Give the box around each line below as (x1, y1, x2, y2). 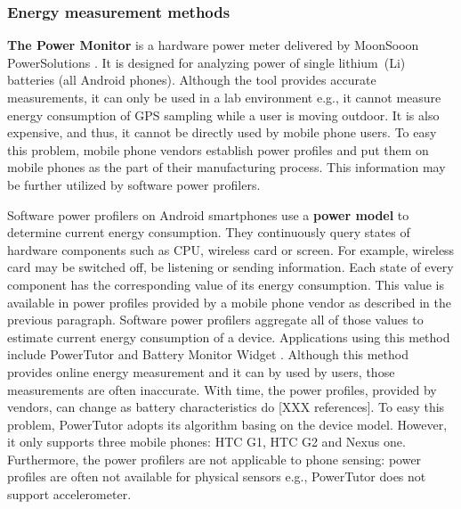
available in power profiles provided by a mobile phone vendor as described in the (7, 292, 451, 311)
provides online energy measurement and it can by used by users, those (7, 362, 395, 381)
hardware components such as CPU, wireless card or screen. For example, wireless (7, 240, 455, 259)
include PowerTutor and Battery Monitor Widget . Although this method (7, 345, 409, 364)
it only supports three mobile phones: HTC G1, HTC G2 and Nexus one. (7, 432, 406, 451)
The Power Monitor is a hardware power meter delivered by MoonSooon (7, 36, 419, 54)
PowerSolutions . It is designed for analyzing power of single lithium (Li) (7, 53, 406, 71)
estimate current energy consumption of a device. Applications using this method (7, 327, 450, 346)
